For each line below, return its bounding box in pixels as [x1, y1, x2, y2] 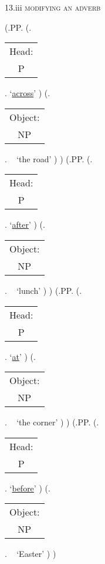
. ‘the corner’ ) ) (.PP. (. [5, 416, 99, 428]
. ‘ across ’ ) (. [5, 87, 50, 99]
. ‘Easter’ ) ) [5, 547, 56, 560]
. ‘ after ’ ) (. [5, 218, 45, 231]
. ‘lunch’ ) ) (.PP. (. [5, 284, 82, 296]
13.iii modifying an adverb [5, 1, 101, 13]
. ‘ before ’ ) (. [5, 481, 50, 494]
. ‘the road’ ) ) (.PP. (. [5, 152, 93, 165]
